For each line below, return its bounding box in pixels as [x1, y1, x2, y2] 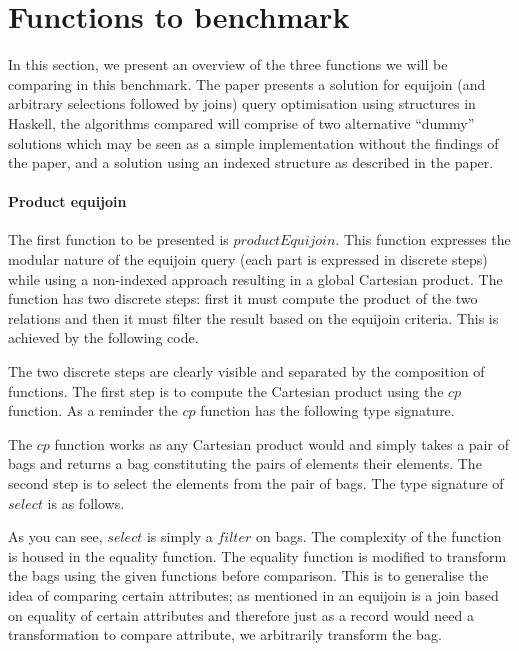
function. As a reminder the [8, 400, 178, 421]
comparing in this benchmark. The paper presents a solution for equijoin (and [8, 73, 486, 94]
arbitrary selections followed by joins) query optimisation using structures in [8, 93, 476, 114]
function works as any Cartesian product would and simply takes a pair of [54, 433, 509, 454]
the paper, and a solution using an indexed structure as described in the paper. [8, 152, 494, 173]
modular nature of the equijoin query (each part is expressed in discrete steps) [8, 249, 488, 270]
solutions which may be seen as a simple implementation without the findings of [8, 132, 499, 153]
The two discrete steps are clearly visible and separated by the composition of [8, 361, 485, 382]
